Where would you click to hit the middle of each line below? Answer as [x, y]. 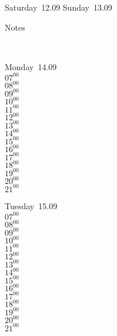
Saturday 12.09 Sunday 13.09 [58, 7]
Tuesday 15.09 [31, 205]
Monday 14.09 [31, 66]
